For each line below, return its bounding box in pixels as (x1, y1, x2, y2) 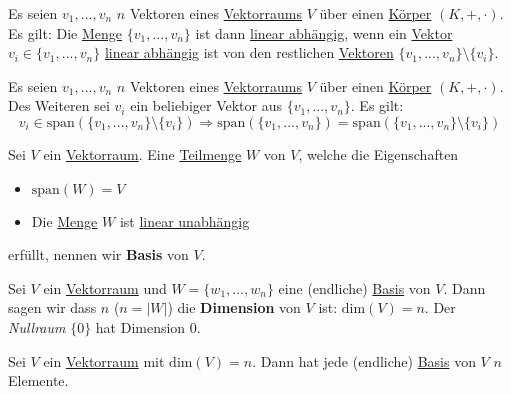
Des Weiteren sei (8, 95, 110, 116)
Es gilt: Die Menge (8, 22, 123, 43)
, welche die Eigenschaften (298, 143, 459, 164)
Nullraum (8, 316, 66, 337)
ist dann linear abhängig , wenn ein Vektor (195, 22, 453, 43)
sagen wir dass (8, 297, 97, 318)
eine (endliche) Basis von (278, 277, 431, 298)
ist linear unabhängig (119, 210, 250, 231)
